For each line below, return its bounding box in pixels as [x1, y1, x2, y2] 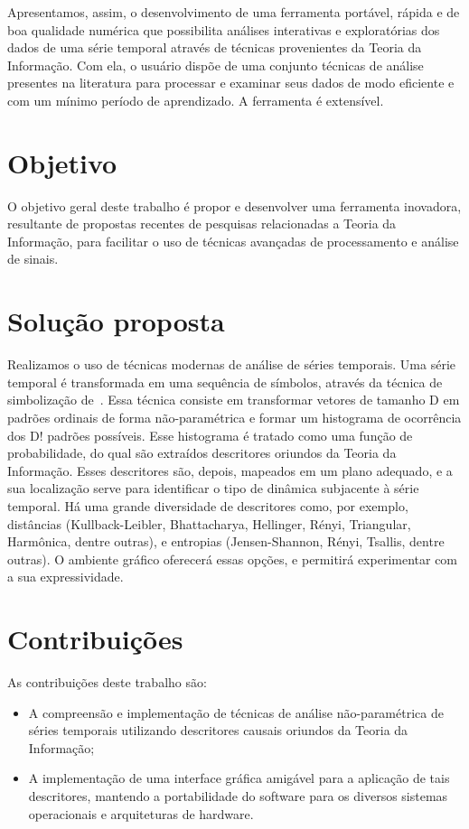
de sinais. [7, 249, 59, 268]
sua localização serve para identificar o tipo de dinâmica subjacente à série [7, 479, 419, 498]
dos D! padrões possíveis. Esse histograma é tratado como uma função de [7, 425, 413, 444]
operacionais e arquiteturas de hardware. [28, 804, 254, 823]
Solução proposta [7, 303, 225, 340]
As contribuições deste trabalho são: [7, 673, 207, 692]
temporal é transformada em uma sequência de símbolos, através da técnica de [7, 372, 443, 391]
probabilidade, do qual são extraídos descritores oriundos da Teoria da [7, 443, 397, 462]
